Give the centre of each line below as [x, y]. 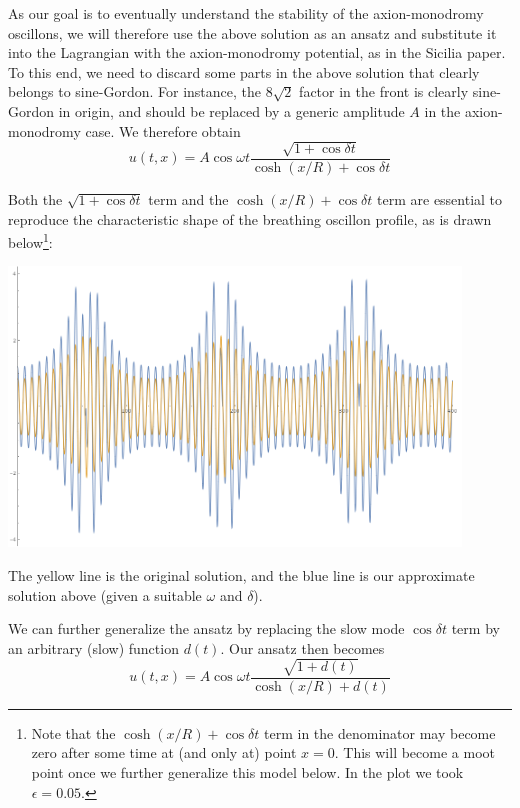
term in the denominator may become [380, 732]
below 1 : [30, 240]
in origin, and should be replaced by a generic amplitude [231, 110]
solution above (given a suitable [105, 594]
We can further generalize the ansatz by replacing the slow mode [206, 628]
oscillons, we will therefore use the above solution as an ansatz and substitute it [252, 32]
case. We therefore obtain [163, 130]
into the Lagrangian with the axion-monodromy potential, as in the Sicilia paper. [257, 52]
